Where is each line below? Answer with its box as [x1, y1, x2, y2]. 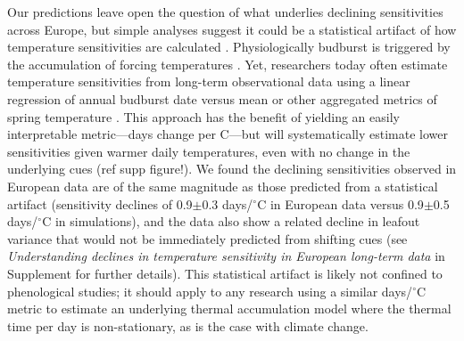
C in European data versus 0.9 [257, 194, 424, 213]
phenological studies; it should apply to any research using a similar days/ [7, 281, 413, 300]
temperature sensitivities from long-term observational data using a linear [7, 72, 410, 91]
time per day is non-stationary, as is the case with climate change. [7, 316, 369, 335]
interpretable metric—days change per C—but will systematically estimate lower [7, 125, 448, 143]
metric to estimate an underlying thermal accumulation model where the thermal [7, 299, 452, 318]
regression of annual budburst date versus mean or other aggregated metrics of [7, 89, 437, 108]
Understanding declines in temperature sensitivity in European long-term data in [7, 247, 445, 265]
